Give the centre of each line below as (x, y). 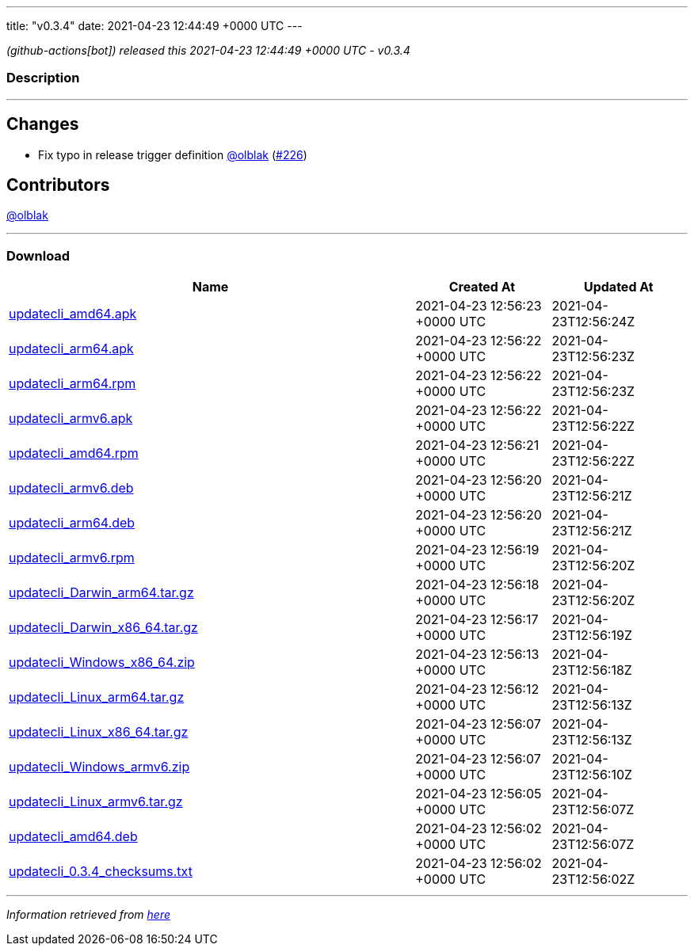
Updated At (618, 287)
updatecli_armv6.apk (71, 419)
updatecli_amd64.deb (73, 837)
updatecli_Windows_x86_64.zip (102, 663)
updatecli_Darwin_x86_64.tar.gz (103, 628)
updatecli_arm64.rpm (72, 384)
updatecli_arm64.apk (71, 349)
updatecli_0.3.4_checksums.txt (101, 872)
